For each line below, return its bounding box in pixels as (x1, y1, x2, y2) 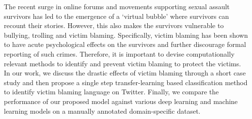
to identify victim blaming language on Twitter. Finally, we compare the (4, 87, 219, 97)
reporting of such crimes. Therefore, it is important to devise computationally (4, 48, 235, 59)
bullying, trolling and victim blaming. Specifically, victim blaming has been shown (4, 30, 248, 40)
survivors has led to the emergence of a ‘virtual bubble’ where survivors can (4, 11, 229, 21)
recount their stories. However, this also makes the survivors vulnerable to (4, 20, 224, 30)
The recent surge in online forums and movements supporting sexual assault (4, 1, 230, 11)
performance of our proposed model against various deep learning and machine (4, 96, 238, 106)
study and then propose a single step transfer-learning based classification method (4, 77, 248, 87)
